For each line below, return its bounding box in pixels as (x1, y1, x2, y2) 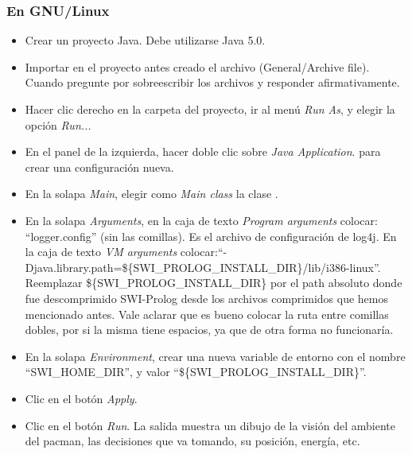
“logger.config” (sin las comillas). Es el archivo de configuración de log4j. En (25, 227, 397, 244)
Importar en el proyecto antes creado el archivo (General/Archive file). (25, 58, 370, 75)
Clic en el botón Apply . (25, 390, 138, 406)
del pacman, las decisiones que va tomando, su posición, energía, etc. (25, 433, 360, 449)
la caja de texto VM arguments (25, 243, 177, 260)
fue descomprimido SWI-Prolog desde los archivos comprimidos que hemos (25, 289, 388, 306)
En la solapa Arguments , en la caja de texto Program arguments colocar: (25, 211, 378, 228)
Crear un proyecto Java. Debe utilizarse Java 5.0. (25, 32, 266, 49)
